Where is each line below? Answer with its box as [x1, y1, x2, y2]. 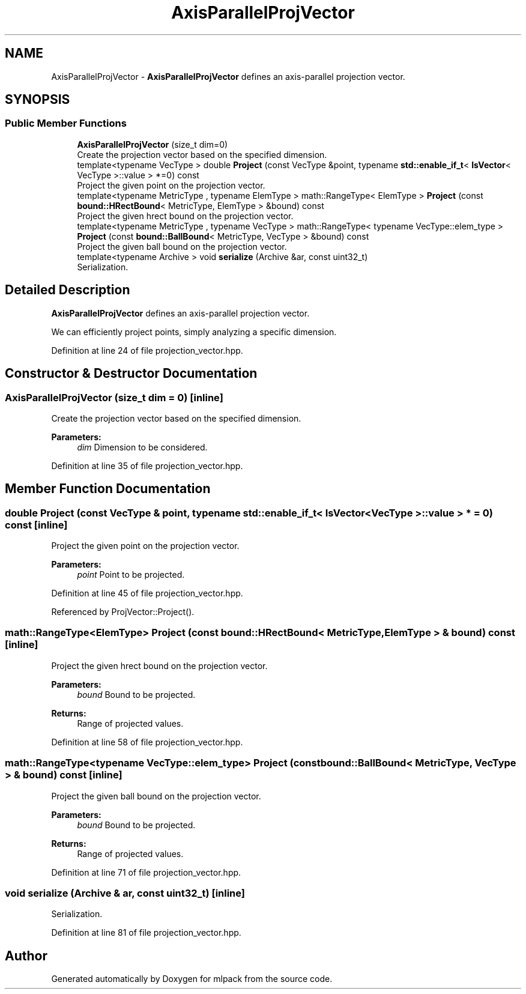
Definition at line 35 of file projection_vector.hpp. [51, 460, 243, 471]
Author [5, 948, 47, 963]
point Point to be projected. [77, 569, 185, 580]
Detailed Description [5, 282, 130, 298]
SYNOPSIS [5, 92, 70, 108]
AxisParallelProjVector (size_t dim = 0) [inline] [5, 391, 223, 404]
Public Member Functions [5, 117, 127, 130]
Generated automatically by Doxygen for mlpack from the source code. [51, 974, 333, 984]
